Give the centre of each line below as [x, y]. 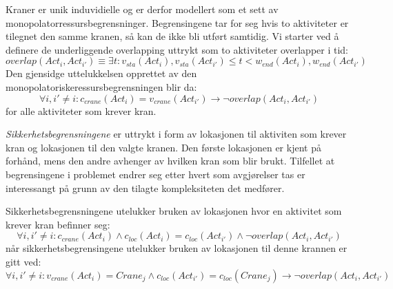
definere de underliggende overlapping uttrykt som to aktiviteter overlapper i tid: [177, 49]
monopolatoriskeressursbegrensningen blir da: [101, 86]
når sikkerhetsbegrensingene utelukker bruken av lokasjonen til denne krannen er [177, 248]
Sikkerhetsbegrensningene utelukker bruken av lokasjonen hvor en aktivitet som [174, 211]
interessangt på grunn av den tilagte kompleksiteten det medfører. [145, 188]
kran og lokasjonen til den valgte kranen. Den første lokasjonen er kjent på [163, 147]
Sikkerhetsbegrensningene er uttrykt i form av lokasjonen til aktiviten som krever [176, 134]
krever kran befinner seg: [58, 224]
